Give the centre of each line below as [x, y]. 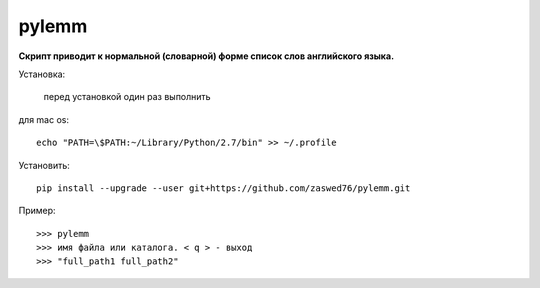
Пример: [37, 211]
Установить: [44, 165]
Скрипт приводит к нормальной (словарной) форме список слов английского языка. [206, 56]
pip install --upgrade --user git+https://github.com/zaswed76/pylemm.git [223, 188]
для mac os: [44, 119]
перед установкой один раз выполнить [127, 97]
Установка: [42, 74]
